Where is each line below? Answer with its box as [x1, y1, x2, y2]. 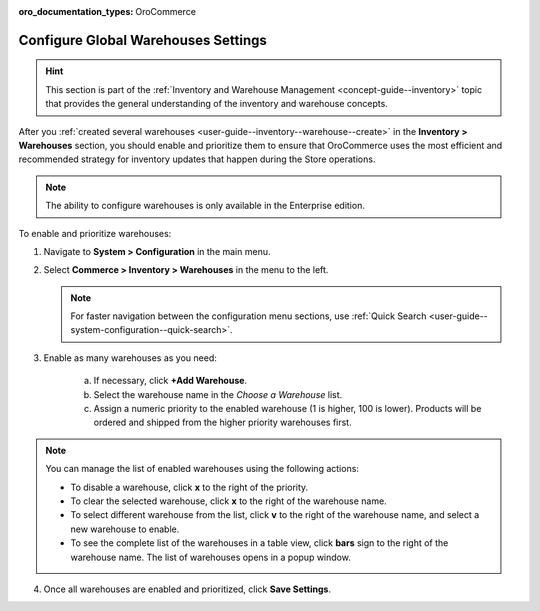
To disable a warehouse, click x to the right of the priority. [70, 481, 309, 493]
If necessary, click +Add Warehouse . [93, 375, 248, 387]
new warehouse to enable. [70, 523, 180, 535]
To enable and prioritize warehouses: [18, 227, 172, 239]
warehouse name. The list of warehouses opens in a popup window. [70, 551, 352, 563]
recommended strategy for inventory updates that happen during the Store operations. [18, 153, 376, 165]
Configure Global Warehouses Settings [18, 31, 267, 49]
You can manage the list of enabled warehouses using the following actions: [45, 463, 360, 475]
